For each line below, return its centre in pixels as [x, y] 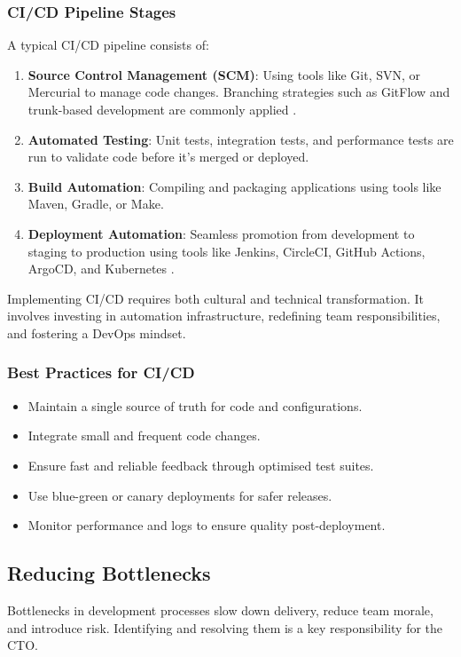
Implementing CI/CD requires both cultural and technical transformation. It [215, 298]
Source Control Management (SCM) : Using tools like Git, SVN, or [224, 74]
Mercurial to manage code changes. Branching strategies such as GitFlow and [239, 92]
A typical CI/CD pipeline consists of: [108, 45]
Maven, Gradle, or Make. [96, 204]
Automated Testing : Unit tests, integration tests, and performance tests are [241, 139]
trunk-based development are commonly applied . [162, 109]
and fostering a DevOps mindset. [97, 332]
